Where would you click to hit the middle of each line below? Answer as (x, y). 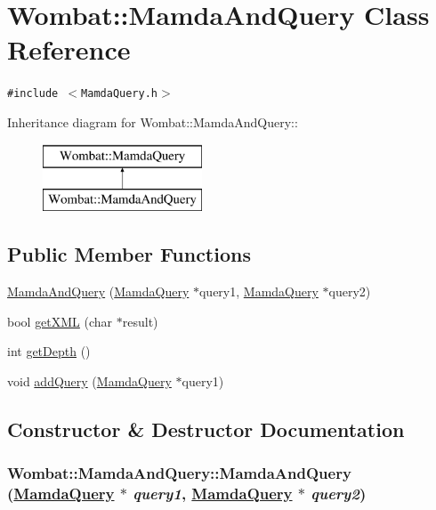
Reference (69, 49)
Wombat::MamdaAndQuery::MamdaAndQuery (179, 473)
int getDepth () (49, 351)
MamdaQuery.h (119, 94)
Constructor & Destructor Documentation (206, 429)
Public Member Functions (129, 254)
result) (140, 321)
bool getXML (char (60, 321)
